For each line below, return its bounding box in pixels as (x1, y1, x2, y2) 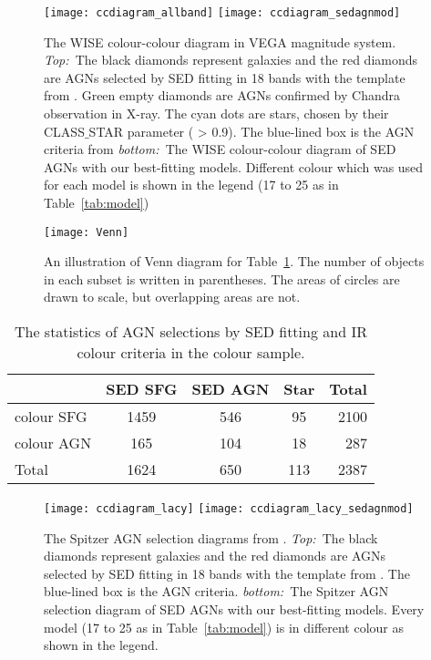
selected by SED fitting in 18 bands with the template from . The (44, 563, 410, 583)
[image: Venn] (44, 225, 129, 239)
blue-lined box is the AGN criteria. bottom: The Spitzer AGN (44, 582, 389, 601)
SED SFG (106, 378, 178, 400)
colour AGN (15, 432, 92, 454)
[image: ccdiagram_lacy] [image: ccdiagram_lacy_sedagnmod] (44, 502, 414, 516)
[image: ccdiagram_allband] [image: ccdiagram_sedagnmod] (44, 6, 401, 19)
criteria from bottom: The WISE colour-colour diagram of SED (44, 139, 396, 159)
